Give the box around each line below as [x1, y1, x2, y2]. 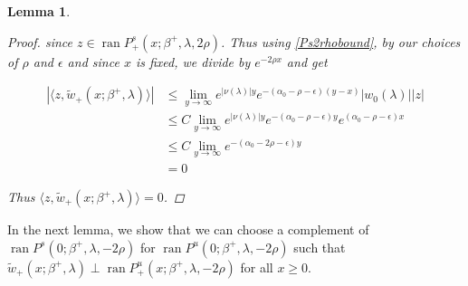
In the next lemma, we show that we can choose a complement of [7, 220, 369, 238]
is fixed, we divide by [135, 52, 251, 71]
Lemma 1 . [7, 2, 71, 20]
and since [67, 52, 119, 71]
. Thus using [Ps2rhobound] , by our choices [220, 32, 461, 51]
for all [240, 257, 273, 276]
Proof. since [7, 32, 72, 51]
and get [286, 52, 328, 71]
